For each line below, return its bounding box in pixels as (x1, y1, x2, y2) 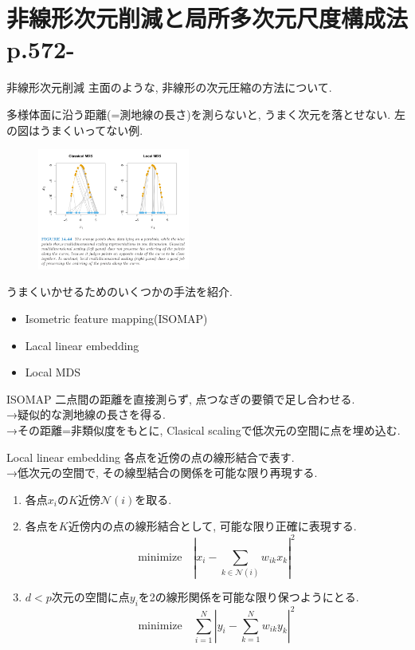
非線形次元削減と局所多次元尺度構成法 (6, 2, 409, 34)
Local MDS (25, 364, 81, 380)
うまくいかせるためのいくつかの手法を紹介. (6, 283, 233, 300)
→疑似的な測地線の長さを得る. (6, 406, 166, 423)
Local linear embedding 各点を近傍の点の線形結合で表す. (6, 448, 295, 465)
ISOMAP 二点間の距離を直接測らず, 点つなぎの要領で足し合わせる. (6, 390, 355, 407)
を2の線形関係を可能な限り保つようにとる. (138, 589, 359, 605)
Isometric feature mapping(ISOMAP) (25, 310, 208, 327)
